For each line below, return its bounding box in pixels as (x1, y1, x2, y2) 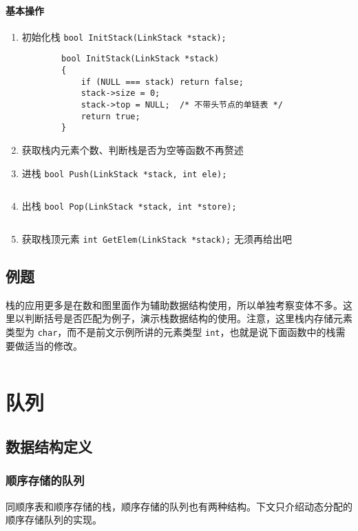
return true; (81, 111, 140, 121)
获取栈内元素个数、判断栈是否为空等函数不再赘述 (21, 143, 244, 157)
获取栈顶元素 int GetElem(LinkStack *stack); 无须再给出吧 (21, 231, 292, 246)
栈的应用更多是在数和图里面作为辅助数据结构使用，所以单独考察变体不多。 (6, 297, 343, 312)
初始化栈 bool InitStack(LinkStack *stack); (21, 29, 227, 43)
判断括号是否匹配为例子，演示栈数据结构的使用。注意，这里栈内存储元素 (24, 311, 352, 325)
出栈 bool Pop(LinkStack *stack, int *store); (21, 199, 237, 213)
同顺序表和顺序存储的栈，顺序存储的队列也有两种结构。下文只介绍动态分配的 (6, 499, 352, 513)
